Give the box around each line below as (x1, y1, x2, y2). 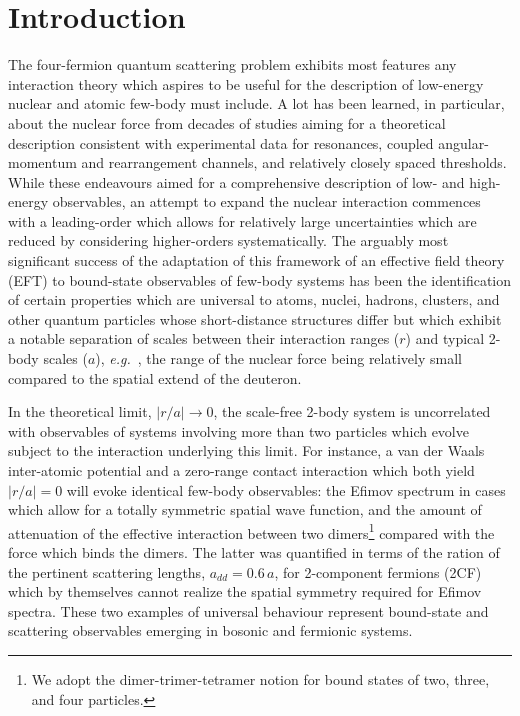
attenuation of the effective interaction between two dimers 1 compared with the (8, 519, 495, 543)
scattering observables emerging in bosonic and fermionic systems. (8, 620, 413, 641)
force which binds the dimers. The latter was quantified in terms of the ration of (8, 542, 500, 563)
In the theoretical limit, (8, 401, 152, 422)
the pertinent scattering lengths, (8, 561, 206, 582)
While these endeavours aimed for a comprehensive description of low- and (8, 171, 465, 192)
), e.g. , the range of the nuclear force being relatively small (95, 348, 462, 369)
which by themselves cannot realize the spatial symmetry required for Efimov (8, 581, 482, 602)
